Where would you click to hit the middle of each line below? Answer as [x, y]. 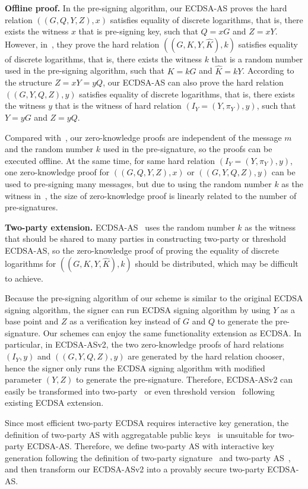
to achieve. [24, 278]
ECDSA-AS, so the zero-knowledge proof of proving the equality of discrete [142, 250]
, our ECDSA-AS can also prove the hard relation [193, 82]
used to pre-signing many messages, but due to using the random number [138, 183]
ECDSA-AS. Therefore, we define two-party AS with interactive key [151, 446]
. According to [268, 70]
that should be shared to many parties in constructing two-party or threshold [145, 239]
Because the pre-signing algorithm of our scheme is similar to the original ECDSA [154, 298]
